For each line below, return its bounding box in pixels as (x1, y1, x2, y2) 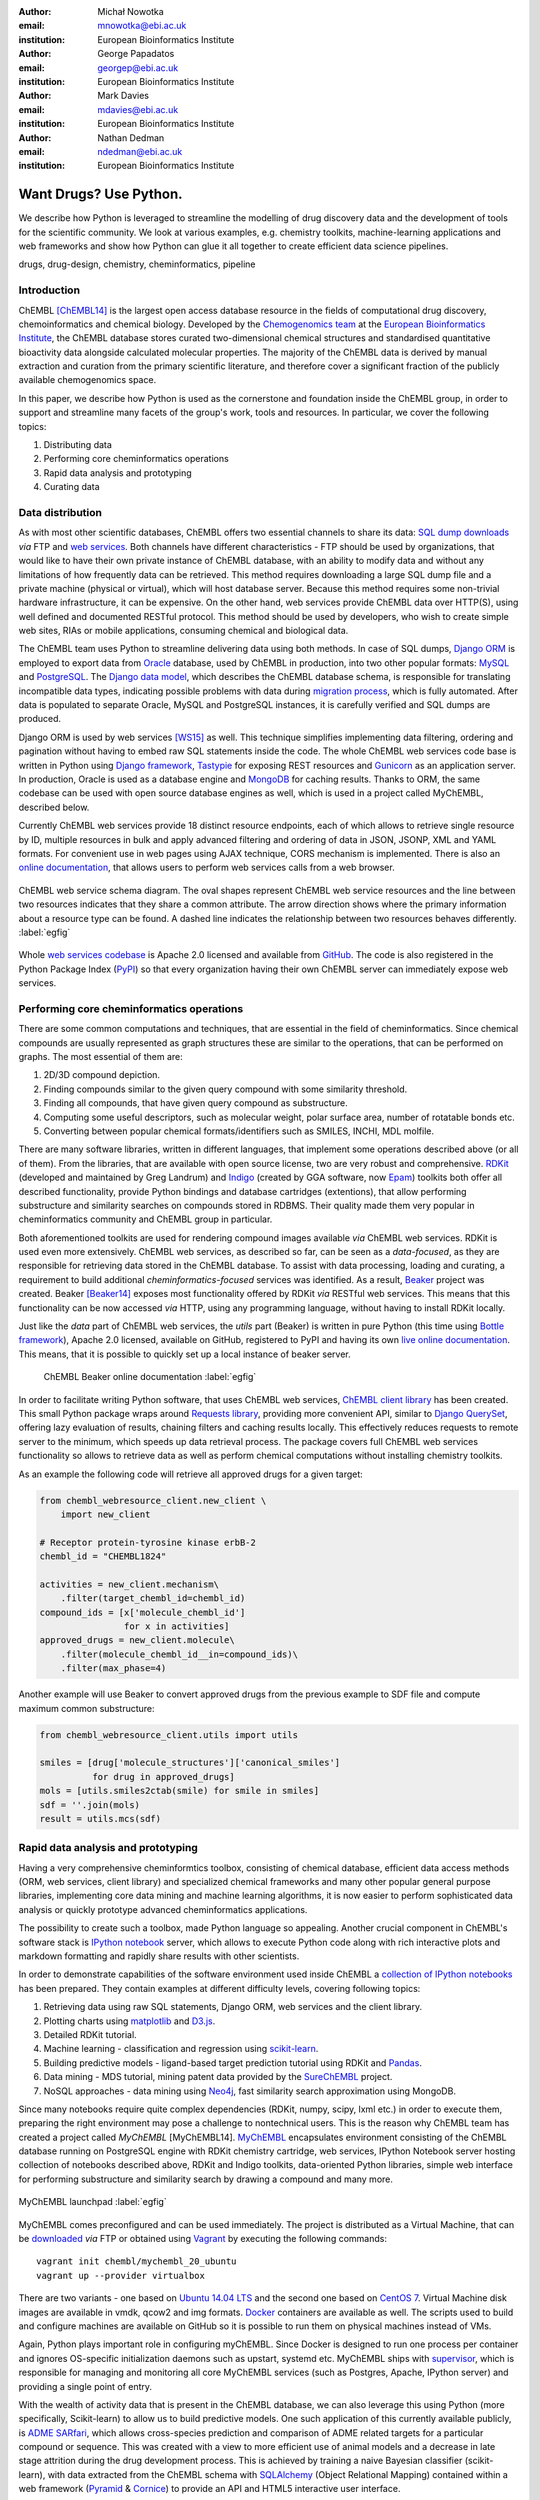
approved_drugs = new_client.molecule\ (39, 1635, 235, 1646)
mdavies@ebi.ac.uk (97, 103, 179, 115)
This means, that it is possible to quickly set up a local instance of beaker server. (18, 1348, 352, 1360)
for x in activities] (123, 1621, 230, 1632)
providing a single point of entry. (18, 2380, 153, 2392)
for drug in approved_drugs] (91, 1771, 235, 1782)
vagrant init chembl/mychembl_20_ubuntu (36, 2256, 237, 2267)
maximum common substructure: (18, 1702, 155, 1714)
